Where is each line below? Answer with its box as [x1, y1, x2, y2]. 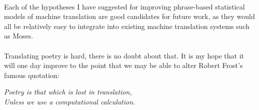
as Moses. [4, 30, 33, 41]
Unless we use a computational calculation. [4, 96, 135, 106]
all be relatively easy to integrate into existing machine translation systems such [4, 20, 250, 31]
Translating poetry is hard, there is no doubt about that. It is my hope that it [4, 50, 244, 60]
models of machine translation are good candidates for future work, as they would [4, 11, 255, 21]
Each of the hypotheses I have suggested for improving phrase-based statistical [4, 1, 245, 11]
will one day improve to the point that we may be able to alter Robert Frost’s [4, 60, 243, 70]
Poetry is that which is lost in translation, [4, 86, 132, 97]
